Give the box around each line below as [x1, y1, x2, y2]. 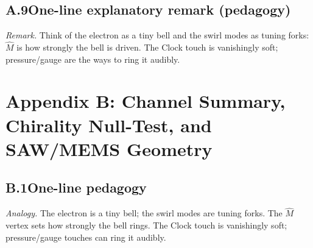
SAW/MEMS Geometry [5, 136, 213, 161]
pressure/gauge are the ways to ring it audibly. [5, 52, 180, 65]
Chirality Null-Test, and [5, 112, 212, 137]
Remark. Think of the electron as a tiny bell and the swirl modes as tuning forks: [5, 29, 309, 41]
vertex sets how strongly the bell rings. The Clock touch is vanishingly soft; [5, 218, 287, 231]
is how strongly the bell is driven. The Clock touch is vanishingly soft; [16, 41, 278, 54]
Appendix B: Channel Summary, [5, 88, 286, 113]
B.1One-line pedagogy [5, 178, 147, 197]
